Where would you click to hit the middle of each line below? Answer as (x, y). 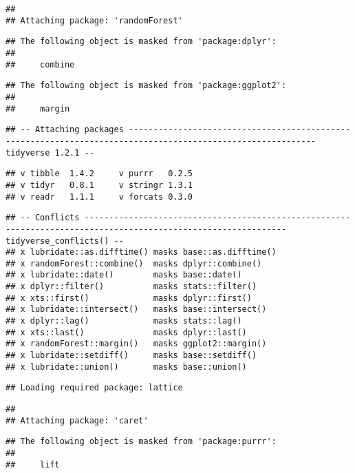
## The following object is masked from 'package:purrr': (141, 442)
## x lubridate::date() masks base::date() (124, 275)
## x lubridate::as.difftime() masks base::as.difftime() (141, 252)
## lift (33, 464)
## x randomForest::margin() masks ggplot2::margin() (136, 344)
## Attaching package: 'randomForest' (94, 20)
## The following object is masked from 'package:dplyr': (141, 42)
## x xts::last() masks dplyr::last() (126, 332)
